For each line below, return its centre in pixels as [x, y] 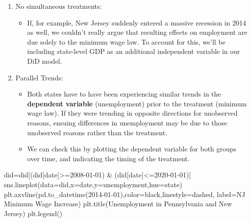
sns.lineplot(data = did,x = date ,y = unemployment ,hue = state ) [93, 184]
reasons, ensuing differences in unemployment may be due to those [127, 122]
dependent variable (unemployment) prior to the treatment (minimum [137, 103]
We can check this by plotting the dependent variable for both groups [132, 149]
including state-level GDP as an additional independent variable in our [134, 51]
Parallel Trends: [39, 77]
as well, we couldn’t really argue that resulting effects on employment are [137, 32]
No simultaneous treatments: [59, 6]
